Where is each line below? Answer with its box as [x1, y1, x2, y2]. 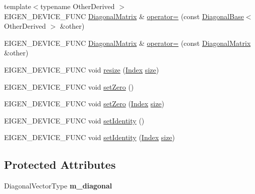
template [4, 1, 31, 11]
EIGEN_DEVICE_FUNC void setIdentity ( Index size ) [4, 132, 175, 143]
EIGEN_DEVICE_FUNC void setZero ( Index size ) [4, 98, 165, 109]
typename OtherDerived [40, 1, 115, 11]
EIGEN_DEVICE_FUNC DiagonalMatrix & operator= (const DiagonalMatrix [4, 37, 251, 48]
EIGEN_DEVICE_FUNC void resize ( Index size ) [4, 64, 159, 75]
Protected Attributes [4, 157, 116, 172]
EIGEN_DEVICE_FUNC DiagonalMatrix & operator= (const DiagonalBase [4, 11, 244, 21]
